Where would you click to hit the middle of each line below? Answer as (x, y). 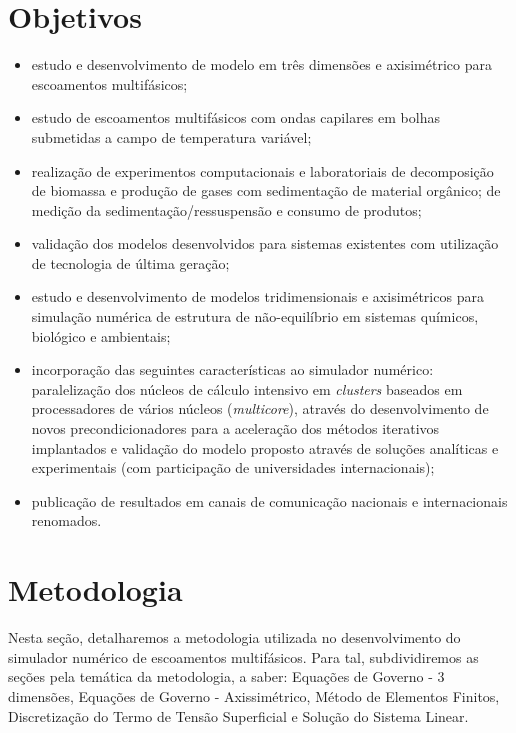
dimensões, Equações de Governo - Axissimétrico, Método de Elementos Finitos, (254, 695)
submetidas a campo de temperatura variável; (171, 136)
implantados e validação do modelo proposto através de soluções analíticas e (265, 447)
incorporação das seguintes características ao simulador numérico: (232, 369)
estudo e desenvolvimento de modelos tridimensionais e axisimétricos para (257, 296)
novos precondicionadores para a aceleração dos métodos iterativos (235, 428)
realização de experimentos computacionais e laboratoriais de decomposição (262, 170)
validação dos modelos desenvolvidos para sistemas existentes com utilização (265, 243)
